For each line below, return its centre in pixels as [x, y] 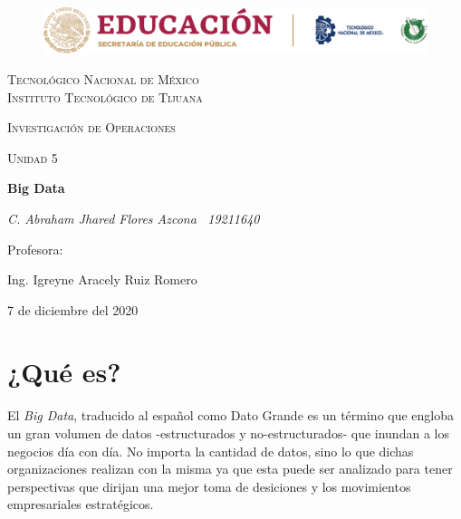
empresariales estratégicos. [81, 504]
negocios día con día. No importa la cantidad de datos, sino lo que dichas [211, 451]
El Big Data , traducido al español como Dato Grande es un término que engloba [231, 415]
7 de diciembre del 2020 [73, 309]
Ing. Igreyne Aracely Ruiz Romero [102, 279]
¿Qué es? [64, 372]
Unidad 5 [33, 157]
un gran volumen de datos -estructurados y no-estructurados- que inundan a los [228, 433]
